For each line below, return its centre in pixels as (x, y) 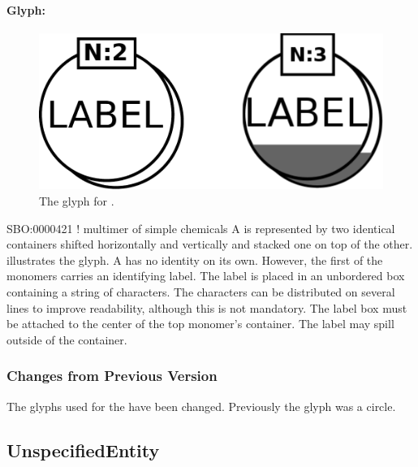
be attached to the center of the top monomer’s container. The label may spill (200, 324)
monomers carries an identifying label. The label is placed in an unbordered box (206, 276)
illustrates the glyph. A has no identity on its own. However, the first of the (195, 259)
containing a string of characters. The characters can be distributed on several (201, 292)
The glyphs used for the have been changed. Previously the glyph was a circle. (201, 406)
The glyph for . (77, 201)
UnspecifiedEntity (83, 450)
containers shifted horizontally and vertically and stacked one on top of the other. (210, 244)
